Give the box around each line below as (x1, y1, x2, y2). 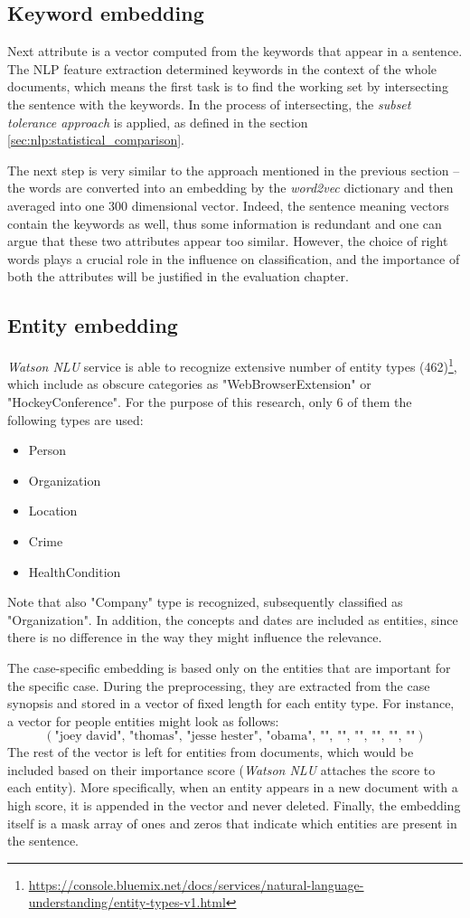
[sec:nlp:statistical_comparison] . (7, 130, 184, 149)
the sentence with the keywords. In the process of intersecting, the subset (7, 94, 411, 113)
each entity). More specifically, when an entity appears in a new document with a (7, 778, 458, 797)
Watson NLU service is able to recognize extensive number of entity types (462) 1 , (7, 355, 457, 375)
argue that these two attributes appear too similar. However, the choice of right (7, 232, 448, 251)
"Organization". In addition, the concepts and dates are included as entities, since (7, 610, 458, 629)
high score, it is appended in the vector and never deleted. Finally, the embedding (7, 796, 461, 815)
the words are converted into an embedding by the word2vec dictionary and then (7, 178, 454, 197)
